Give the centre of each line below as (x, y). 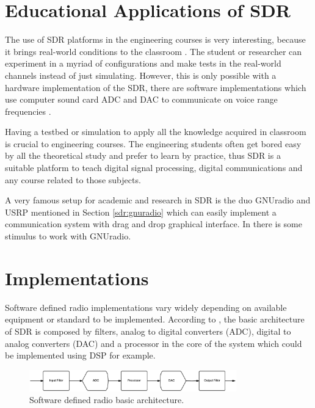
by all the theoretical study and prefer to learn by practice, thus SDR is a (143, 155)
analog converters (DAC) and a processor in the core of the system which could (154, 343)
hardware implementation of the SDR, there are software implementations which (156, 87)
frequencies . (28, 111)
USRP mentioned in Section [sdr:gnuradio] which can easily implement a (141, 212)
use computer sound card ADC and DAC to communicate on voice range (141, 99)
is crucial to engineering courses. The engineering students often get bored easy (153, 143)
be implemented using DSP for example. (80, 355)
